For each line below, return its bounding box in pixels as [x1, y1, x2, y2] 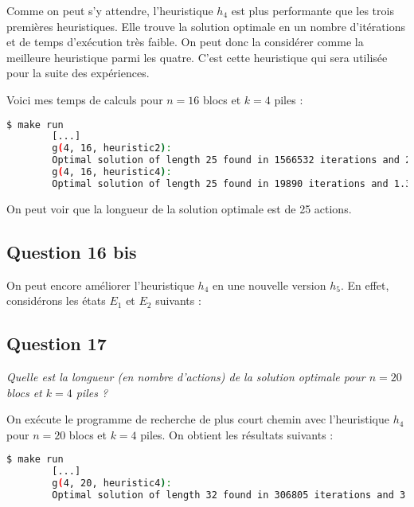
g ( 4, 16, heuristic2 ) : [52, 142, 172, 154]
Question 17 [6, 331, 107, 356]
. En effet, [340, 276, 389, 293]
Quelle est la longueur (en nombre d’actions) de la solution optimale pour [6, 369, 365, 384]
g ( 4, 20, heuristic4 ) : [52, 478, 172, 489]
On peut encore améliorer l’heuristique [6, 276, 194, 293]
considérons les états [6, 292, 106, 309]
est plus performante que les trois [231, 2, 394, 18]
